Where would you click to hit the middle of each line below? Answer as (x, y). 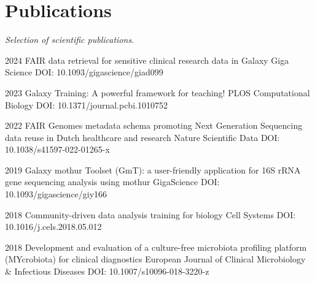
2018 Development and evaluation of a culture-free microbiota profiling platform (156, 247)
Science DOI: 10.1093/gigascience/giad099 (84, 72)
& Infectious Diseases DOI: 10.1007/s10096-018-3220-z (107, 271)
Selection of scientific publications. (70, 40)
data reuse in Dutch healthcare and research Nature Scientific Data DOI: (142, 137)
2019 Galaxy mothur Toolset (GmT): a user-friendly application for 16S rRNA (153, 170)
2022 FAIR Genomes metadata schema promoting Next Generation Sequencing (154, 125)
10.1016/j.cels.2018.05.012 (53, 227)
